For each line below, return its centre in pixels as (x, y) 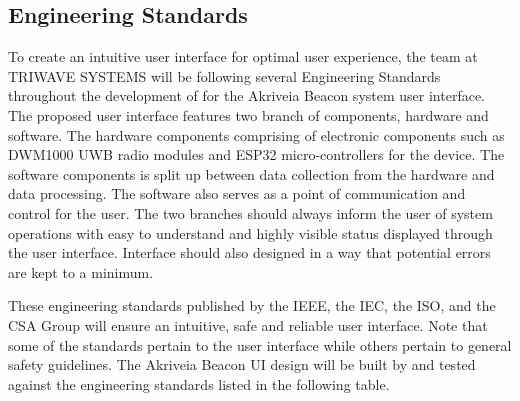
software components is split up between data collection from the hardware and (251, 173)
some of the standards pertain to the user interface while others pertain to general (260, 344)
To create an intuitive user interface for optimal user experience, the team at (243, 56)
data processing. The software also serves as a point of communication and (237, 193)
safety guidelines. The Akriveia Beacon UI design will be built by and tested (242, 364)
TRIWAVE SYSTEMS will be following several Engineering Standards (224, 75)
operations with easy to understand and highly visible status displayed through (250, 232)
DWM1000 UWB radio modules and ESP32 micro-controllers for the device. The (256, 154)
